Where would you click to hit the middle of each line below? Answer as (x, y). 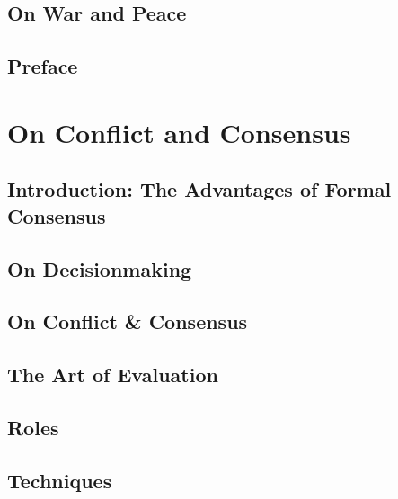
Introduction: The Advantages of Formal (199, 189)
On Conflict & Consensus (128, 321)
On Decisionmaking (100, 268)
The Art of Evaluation (113, 374)
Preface (43, 66)
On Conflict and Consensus (179, 132)
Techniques (60, 480)
